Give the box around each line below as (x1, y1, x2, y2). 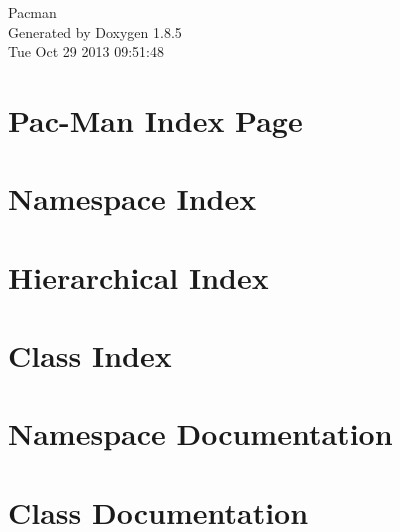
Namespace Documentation (8, 413, 393, 454)
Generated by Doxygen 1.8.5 (8, 21, 182, 42)
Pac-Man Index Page (8, 99, 303, 140)
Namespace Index (8, 178, 257, 219)
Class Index (8, 335, 172, 376)
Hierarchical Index (8, 256, 269, 297)
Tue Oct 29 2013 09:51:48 (8, 41, 164, 62)
